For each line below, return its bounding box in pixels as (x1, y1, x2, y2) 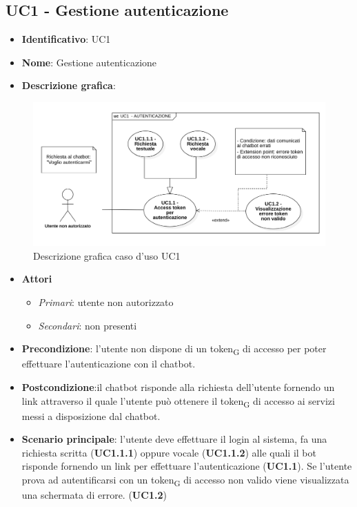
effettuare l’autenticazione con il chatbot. (21, 356, 196, 371)
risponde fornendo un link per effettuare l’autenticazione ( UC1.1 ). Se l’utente (21, 459, 352, 473)
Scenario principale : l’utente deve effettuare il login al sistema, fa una (21, 432, 327, 446)
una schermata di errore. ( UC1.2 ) (21, 488, 167, 502)
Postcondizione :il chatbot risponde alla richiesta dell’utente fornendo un (21, 379, 335, 394)
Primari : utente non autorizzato (38, 295, 174, 309)
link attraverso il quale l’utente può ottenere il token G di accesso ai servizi (21, 393, 335, 410)
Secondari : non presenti (38, 318, 137, 332)
